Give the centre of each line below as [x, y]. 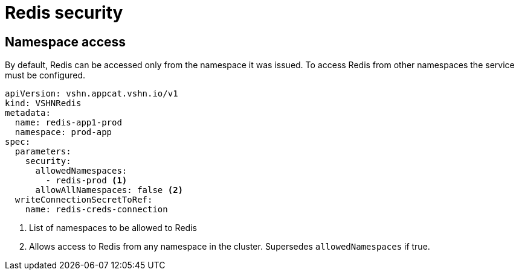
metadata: [28, 113]
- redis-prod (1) [86, 181]
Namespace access [66, 42]
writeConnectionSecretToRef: [84, 200]
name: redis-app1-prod [68, 123]
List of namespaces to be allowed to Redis [113, 228]
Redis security [64, 13]
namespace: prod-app [63, 132]
